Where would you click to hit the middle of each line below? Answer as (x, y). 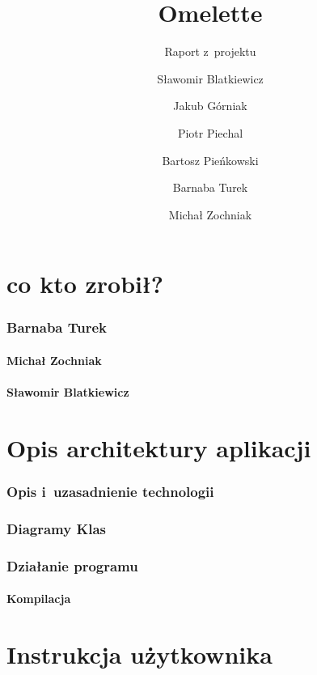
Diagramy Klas (56, 528)
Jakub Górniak (210, 106)
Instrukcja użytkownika (139, 654)
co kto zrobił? (85, 284)
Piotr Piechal (210, 132)
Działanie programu (72, 565)
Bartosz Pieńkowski (210, 160)
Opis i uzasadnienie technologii (110, 491)
